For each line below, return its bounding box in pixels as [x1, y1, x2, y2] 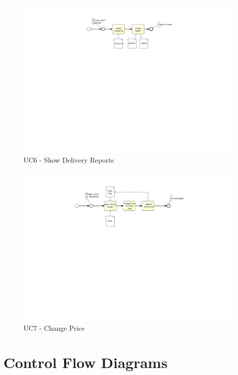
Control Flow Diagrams [3, 352, 168, 373]
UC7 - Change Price [23, 323, 85, 333]
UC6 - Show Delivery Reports [23, 155, 114, 165]
